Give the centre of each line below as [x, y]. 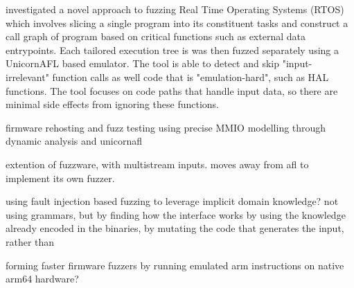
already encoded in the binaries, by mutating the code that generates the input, [175, 228]
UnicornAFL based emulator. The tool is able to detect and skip [143, 63]
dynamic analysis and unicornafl [74, 141]
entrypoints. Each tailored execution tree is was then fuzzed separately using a [172, 49]
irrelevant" [27, 76]
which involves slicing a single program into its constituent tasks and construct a [177, 22]
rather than [30, 241]
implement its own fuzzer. [60, 178]
